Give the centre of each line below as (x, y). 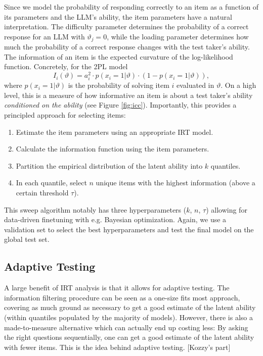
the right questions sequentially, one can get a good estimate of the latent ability (129, 337)
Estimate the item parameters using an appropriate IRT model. (115, 132)
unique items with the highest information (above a (176, 183)
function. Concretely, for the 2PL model (66, 66)
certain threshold (42, 192)
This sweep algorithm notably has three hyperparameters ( (95, 209)
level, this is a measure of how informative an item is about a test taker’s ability (128, 95)
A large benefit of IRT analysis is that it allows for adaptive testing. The (117, 288)
